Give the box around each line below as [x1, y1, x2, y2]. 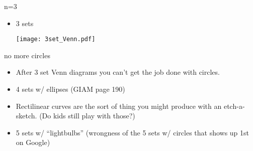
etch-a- [223, 100, 245, 111]
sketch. [16, 110, 37, 121]
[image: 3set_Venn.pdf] [16, 36, 96, 43]
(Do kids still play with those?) [39, 110, 135, 121]
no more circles [4, 50, 50, 60]
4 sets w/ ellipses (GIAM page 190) [16, 84, 125, 94]
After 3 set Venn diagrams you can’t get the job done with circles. [16, 67, 220, 77]
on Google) [16, 137, 50, 147]
